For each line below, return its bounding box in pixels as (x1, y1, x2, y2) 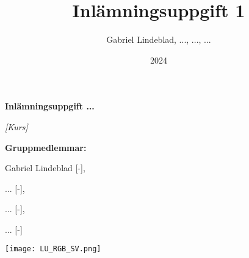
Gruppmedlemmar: (5, 141, 87, 153)
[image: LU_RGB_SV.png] (5, 245, 101, 254)
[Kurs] (5, 120, 28, 133)
